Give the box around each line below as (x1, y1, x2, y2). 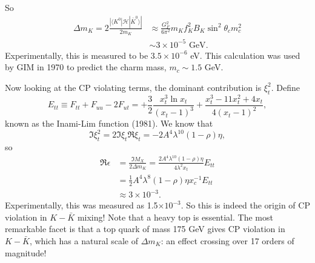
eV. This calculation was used (190, 48, 300, 61)
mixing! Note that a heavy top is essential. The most (77, 210, 273, 223)
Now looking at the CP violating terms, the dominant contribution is (5, 81, 262, 93)
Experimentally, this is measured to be (5, 48, 148, 61)
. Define (271, 81, 300, 93)
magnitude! (5, 246, 47, 259)
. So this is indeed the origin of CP (181, 199, 310, 211)
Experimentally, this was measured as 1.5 (5, 199, 158, 211)
